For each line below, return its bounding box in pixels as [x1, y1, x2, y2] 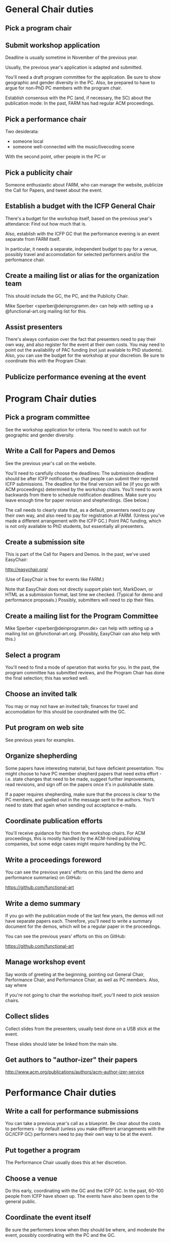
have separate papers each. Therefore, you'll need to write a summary [5, 918, 152, 924]
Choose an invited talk [5, 690, 77, 698]
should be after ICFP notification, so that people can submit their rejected [5, 475, 158, 481]
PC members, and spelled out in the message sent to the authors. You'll [5, 796, 155, 802]
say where [5, 982, 27, 988]
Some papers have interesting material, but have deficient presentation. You [5, 765, 164, 771]
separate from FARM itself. [5, 236, 61, 242]
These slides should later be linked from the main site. [5, 1041, 118, 1047]
